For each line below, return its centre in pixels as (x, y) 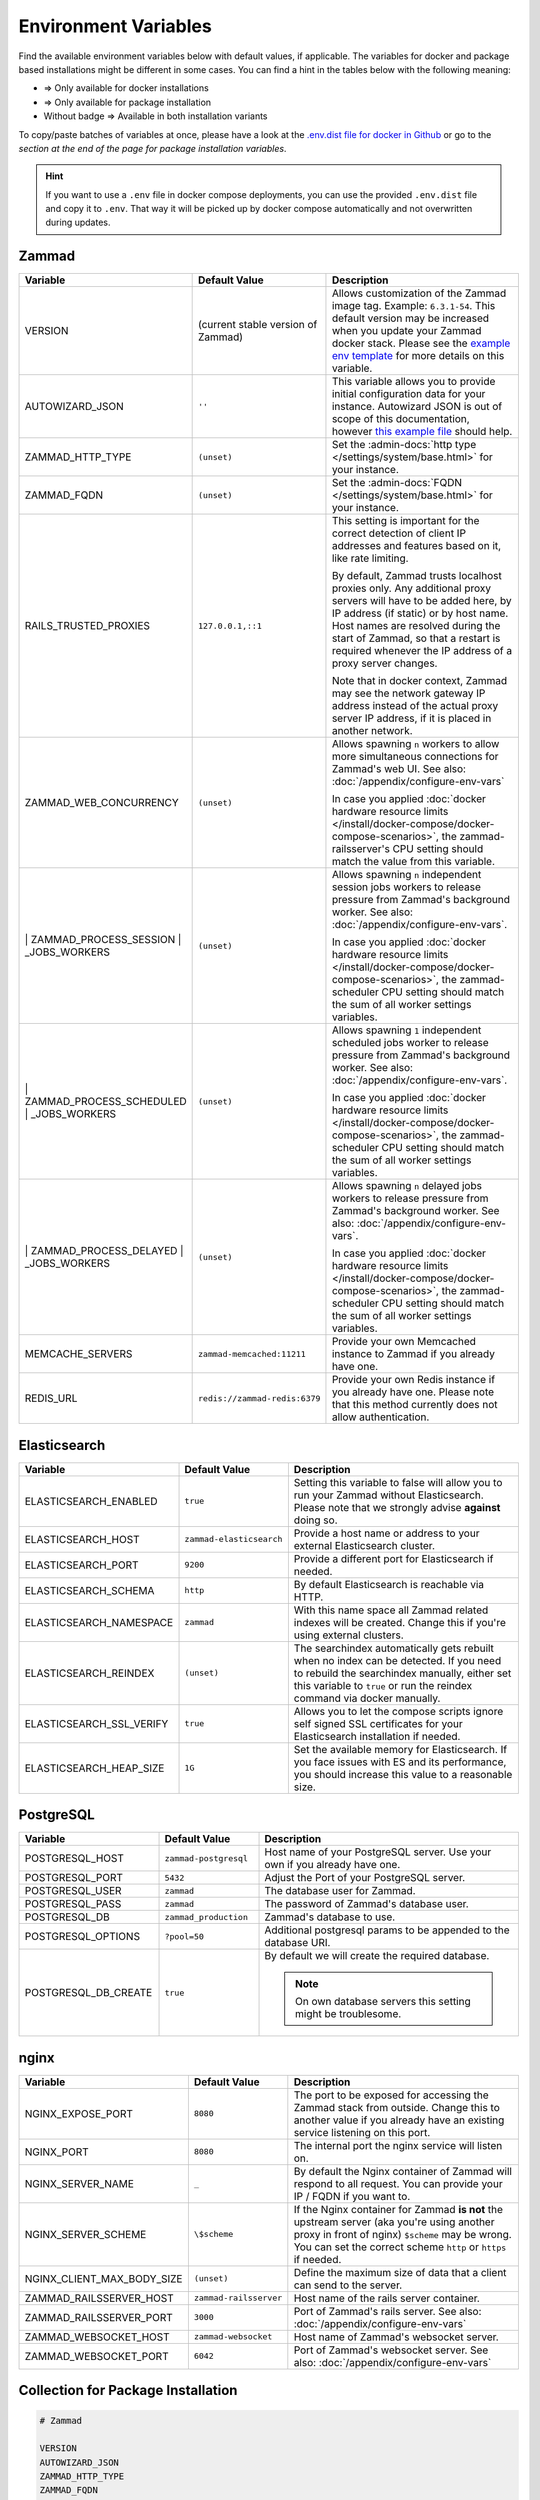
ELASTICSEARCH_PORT (81, 1565)
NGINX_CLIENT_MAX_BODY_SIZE (103, 2278)
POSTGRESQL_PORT (74, 1878)
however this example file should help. (422, 432)
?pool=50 (184, 1936)
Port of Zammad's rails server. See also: (387, 2311)
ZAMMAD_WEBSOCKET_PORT (96, 2356)
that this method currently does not (415, 1405)
